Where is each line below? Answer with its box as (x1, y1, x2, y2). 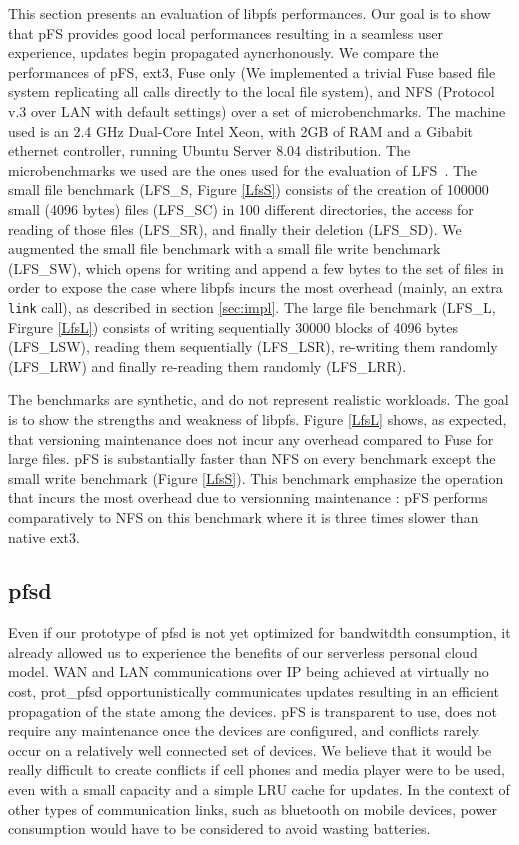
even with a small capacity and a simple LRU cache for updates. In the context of (8, 779, 510, 800)
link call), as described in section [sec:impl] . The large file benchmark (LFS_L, (8, 296, 496, 317)
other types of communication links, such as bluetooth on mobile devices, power (8, 798, 497, 819)
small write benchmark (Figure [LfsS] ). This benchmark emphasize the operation (8, 467, 504, 488)
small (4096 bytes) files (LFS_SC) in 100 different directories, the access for (8, 198, 474, 219)
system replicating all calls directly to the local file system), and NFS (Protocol (8, 81, 495, 102)
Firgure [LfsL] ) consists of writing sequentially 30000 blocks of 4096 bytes (8, 316, 459, 337)
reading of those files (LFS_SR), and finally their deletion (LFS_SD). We (8, 218, 462, 239)
